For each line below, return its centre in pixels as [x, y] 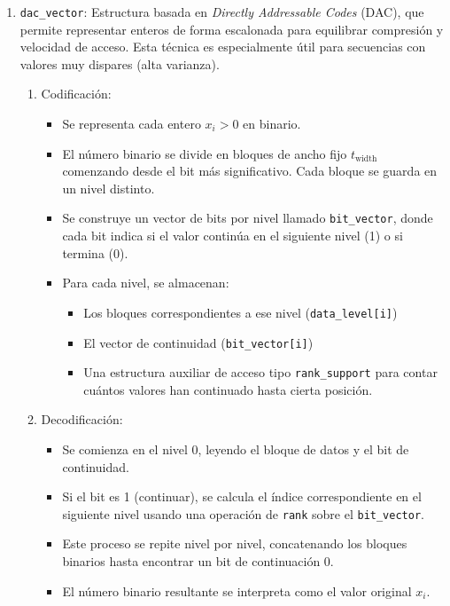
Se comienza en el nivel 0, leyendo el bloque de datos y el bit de [236, 449]
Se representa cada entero [132, 124]
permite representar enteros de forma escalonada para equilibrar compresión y [232, 29]
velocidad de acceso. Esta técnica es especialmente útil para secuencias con [223, 47]
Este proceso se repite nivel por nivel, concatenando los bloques [235, 543]
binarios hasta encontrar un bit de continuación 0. [198, 561]
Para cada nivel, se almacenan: [146, 283]
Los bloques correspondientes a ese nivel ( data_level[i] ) [241, 312]
